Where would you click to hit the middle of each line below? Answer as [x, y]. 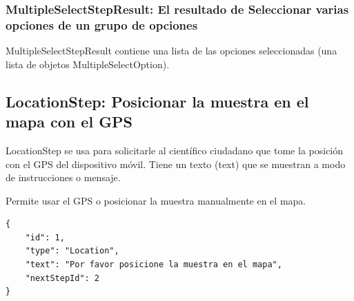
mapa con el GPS [69, 122]
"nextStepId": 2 [62, 278]
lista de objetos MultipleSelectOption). [88, 64]
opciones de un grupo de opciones [102, 24]
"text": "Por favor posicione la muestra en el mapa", [154, 265]
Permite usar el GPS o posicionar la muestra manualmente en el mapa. [156, 200]
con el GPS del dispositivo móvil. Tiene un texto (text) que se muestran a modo [176, 164]
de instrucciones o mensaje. [63, 177]
